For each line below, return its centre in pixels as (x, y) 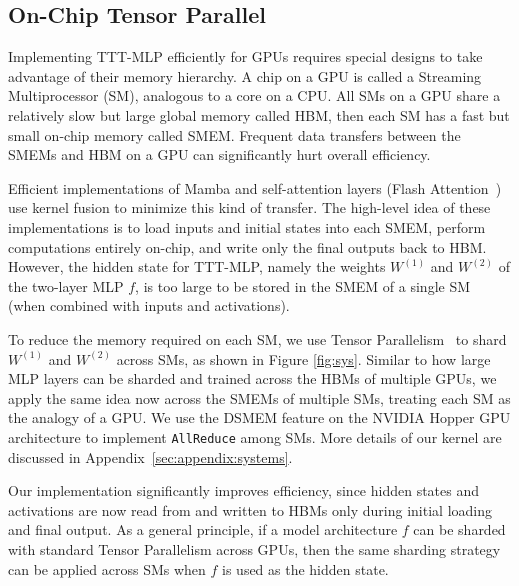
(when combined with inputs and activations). (149, 305)
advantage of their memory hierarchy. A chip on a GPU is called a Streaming (245, 75)
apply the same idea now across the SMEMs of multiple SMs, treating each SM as (259, 397)
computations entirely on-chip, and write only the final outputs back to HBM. (247, 246)
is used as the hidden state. (305, 568)
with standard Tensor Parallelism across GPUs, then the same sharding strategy (254, 548)
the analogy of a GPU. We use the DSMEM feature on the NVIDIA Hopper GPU (259, 417)
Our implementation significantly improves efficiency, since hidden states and (244, 490)
